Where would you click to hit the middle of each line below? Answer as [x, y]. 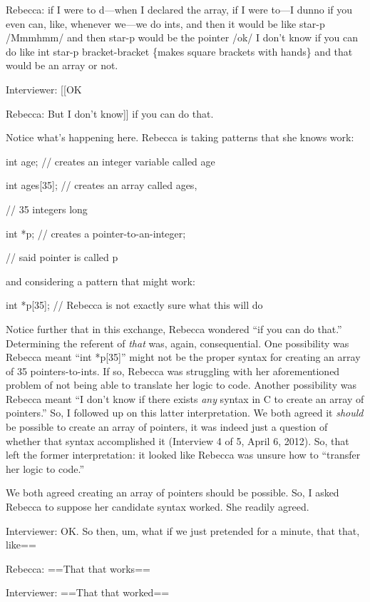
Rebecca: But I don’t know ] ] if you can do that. [110, 113]
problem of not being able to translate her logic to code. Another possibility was [181, 385]
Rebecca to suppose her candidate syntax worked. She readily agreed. [158, 507]
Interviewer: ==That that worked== [88, 592]
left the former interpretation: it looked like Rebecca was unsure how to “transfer [183, 455]
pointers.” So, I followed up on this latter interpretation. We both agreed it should [185, 413]
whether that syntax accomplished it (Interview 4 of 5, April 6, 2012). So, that [178, 440]
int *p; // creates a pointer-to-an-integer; [96, 233]
